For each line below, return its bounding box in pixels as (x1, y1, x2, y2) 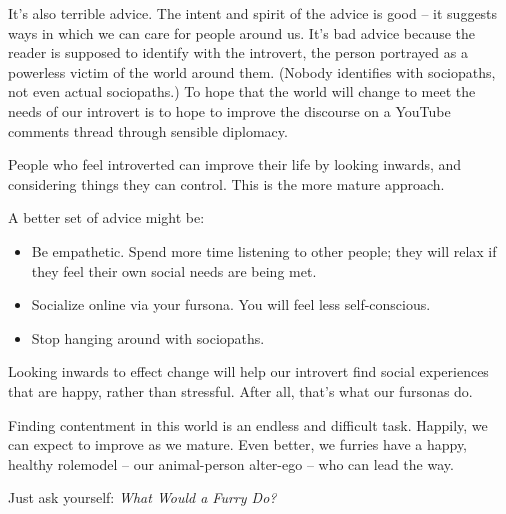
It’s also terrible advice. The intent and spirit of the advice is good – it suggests (8, 3, 498, 23)
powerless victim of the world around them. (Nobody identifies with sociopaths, (8, 61, 496, 82)
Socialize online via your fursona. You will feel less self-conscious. (31, 294, 431, 315)
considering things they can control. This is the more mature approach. (8, 173, 445, 194)
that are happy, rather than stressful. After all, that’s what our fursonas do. (8, 380, 473, 401)
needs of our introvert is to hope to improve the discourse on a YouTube (8, 100, 451, 121)
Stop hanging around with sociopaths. (31, 327, 265, 348)
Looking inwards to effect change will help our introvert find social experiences (8, 361, 489, 382)
